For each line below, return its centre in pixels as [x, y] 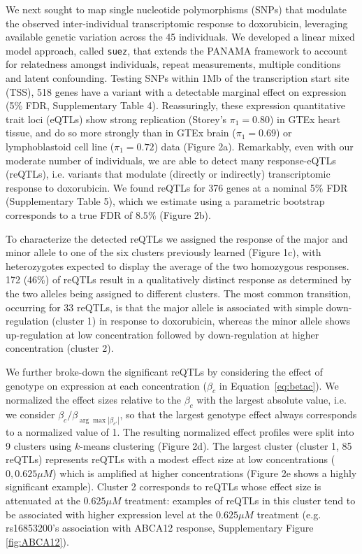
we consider [30, 414]
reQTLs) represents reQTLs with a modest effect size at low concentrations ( [171, 459]
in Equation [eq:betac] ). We [279, 385]
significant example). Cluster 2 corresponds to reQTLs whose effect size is [164, 486]
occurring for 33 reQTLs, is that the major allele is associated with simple [164, 307]
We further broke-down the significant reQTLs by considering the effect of [164, 371]
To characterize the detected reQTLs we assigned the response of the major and [177, 238]
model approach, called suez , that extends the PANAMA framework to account [177, 50]
